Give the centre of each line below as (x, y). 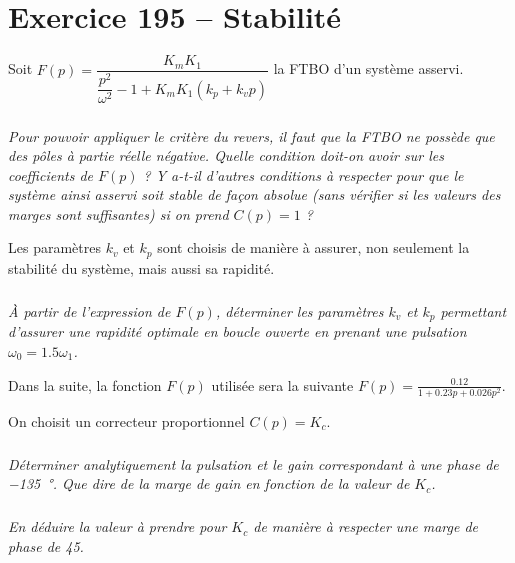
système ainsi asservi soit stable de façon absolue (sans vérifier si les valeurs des (254, 194)
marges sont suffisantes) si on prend (118, 213)
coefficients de (50, 174)
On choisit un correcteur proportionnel (126, 420)
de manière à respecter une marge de (365, 526)
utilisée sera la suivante (282, 384)
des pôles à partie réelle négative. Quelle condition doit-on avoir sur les (226, 155)
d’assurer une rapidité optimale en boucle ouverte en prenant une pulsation (237, 331)
